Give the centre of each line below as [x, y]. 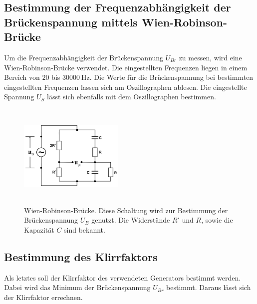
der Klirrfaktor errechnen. [43, 297]
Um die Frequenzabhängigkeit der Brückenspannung [84, 57]
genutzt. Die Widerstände [131, 220]
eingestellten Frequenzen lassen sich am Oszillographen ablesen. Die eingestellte [126, 87]
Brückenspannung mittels [71, 22]
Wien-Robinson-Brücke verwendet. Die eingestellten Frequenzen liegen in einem [126, 67]
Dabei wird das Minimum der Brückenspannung [77, 287]
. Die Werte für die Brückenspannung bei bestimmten [171, 77]
